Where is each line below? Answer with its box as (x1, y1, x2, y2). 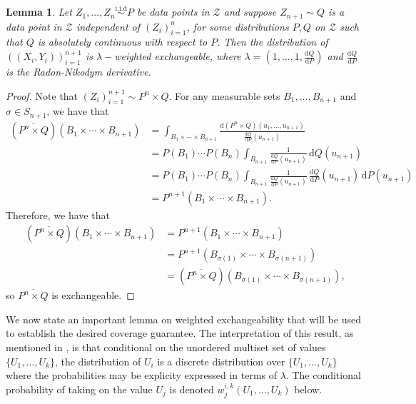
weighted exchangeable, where (114, 49, 241, 64)
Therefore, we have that (6, 207, 110, 222)
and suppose (223, 4, 277, 19)
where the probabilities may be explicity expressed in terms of (6, 368, 278, 383)
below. (294, 381, 323, 396)
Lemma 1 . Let (6, 4, 72, 19)
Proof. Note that (6, 88, 78, 103)
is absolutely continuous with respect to (37, 34, 208, 49)
